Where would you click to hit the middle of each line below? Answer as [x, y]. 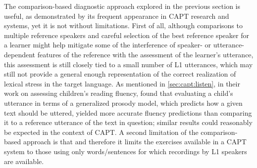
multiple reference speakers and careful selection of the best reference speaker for [127, 35]
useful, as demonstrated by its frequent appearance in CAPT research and [117, 16]
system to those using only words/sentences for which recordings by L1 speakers [126, 151]
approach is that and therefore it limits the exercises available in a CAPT [135, 142]
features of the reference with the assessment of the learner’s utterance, [145, 54]
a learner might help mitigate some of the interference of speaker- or [108, 45]
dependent [20, 54]
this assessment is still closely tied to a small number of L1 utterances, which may [128, 64]
